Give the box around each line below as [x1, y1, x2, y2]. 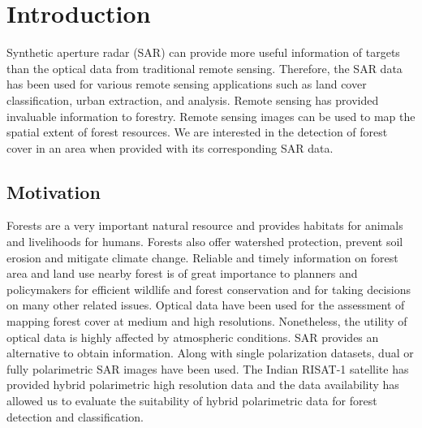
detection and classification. [6, 408, 144, 425]
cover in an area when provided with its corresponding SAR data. [6, 139, 334, 156]
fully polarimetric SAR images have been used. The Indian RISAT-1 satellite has [6, 360, 409, 377]
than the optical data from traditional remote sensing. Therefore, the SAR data [6, 59, 403, 76]
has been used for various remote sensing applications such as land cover [6, 76, 367, 93]
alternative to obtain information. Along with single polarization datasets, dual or [6, 344, 414, 361]
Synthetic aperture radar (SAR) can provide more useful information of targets [6, 44, 400, 61]
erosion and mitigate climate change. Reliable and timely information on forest [6, 249, 398, 266]
